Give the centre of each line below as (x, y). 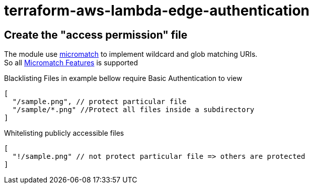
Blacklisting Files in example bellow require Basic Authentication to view (123, 78)
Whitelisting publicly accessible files (64, 133)
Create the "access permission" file (96, 35)
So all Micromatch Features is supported (71, 63)
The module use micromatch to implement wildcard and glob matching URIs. (131, 54)
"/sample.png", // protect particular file (99, 102)
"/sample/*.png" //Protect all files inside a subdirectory (133, 110)
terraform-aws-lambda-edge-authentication (157, 11)
